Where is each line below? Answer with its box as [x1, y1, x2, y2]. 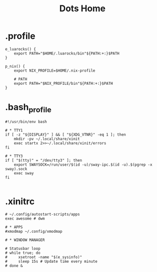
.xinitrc [5, 196, 35, 207]
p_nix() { [5, 64, 26, 69]
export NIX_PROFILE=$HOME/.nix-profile [14, 68, 96, 73]
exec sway [14, 171, 34, 176]
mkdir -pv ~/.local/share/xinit [14, 137, 80, 142]
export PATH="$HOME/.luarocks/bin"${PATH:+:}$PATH [14, 51, 120, 56]
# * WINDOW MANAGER [5, 238, 45, 243]
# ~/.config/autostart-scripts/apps [5, 212, 80, 217]
